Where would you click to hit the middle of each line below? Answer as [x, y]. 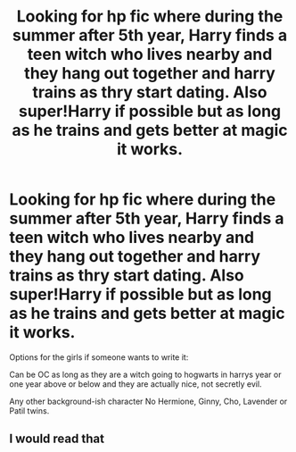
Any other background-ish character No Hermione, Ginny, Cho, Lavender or [148, 401]
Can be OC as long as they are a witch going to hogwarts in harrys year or [145, 374]
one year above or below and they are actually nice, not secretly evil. [136, 384]
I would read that [57, 439]
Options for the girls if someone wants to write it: [99, 357]
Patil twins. [29, 410]
